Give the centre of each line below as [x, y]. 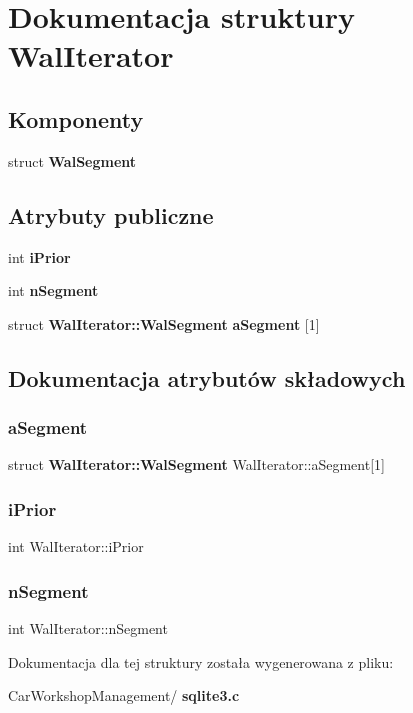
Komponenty [76, 118]
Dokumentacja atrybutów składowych [207, 377]
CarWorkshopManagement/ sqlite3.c [124, 695]
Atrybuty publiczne [111, 214]
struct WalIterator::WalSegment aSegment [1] [164, 323]
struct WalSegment [72, 160]
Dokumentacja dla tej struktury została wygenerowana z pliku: [201, 661]
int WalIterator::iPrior [76, 546]
